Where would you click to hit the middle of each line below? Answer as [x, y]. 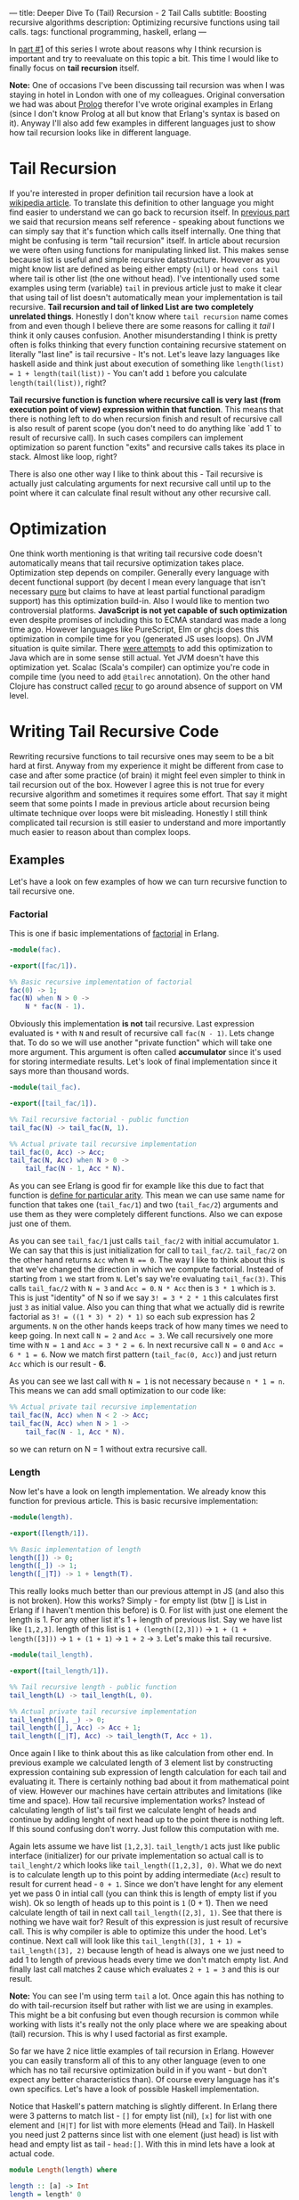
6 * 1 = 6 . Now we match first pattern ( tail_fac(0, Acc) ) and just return [143, 1354]
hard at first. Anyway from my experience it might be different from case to [146, 765]
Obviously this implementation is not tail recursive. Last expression [132, 1024]
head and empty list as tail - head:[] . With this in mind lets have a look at [142, 2144]
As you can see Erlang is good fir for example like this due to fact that [137, 1186]
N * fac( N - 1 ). [56, 1007]
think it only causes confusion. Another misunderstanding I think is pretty [143, 335]
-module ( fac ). [36, 949]
